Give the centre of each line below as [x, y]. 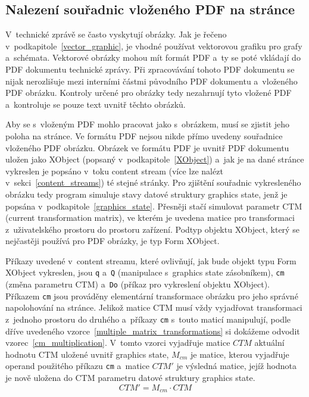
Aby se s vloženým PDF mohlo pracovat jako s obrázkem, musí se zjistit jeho [148, 124]
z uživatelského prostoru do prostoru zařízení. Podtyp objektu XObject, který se [152, 229]
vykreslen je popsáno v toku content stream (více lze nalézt [114, 171]
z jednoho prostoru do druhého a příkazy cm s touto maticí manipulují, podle [148, 319]
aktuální [269, 343]
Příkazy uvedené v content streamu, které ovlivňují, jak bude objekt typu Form [151, 260]
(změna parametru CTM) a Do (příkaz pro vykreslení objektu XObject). [138, 284]
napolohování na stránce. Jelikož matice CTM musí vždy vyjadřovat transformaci [154, 307]
